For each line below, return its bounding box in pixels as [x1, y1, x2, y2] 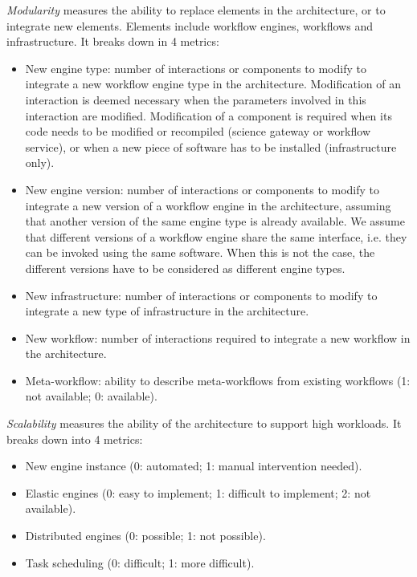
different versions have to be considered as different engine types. [25, 259, 345, 276]
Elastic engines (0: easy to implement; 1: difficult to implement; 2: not [25, 484, 371, 501]
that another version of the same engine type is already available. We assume [25, 213, 405, 230]
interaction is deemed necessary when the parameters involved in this [25, 91, 366, 108]
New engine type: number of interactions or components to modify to [25, 59, 366, 76]
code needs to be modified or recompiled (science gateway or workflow [25, 123, 370, 140]
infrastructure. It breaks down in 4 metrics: [6, 33, 219, 50]
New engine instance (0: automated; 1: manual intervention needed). [25, 457, 362, 474]
